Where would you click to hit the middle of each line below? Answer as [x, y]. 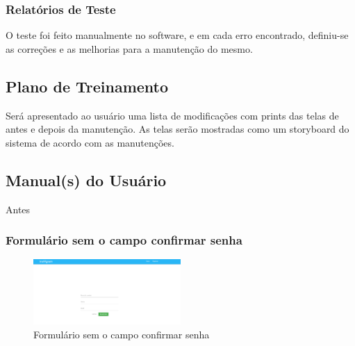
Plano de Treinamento [87, 86]
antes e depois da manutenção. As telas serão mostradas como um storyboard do [177, 129]
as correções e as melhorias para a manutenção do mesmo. [129, 48]
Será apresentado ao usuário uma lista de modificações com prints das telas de [172, 115]
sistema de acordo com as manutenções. [90, 142]
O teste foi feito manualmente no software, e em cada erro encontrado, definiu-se [177, 35]
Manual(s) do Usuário [86, 180]
